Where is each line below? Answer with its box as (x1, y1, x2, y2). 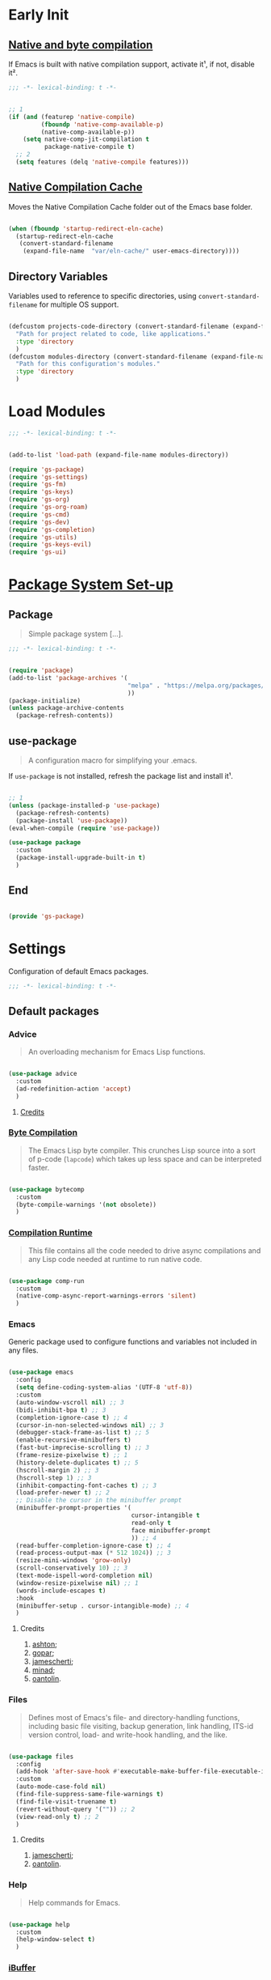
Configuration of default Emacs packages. (8, 966, 149, 976)
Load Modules (8, 402, 106, 421)
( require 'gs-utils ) (8, 533, 78, 542)
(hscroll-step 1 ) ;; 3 (15, 1473, 92, 1482)
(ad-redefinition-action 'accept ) (15, 1085, 131, 1093)
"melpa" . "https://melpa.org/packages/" (127, 682, 269, 690)
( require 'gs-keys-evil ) (8, 541, 92, 549)
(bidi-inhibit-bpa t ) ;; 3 (15, 1406, 106, 1414)
